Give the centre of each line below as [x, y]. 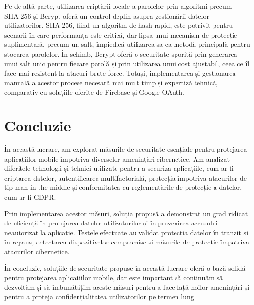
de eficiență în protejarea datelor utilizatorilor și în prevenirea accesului [111, 223]
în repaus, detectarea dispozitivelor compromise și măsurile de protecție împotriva [127, 242]
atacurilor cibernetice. [37, 251]
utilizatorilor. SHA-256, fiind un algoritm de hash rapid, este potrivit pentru [118, 25]
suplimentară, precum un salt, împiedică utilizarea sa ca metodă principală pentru [127, 44]
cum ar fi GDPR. [30, 197]
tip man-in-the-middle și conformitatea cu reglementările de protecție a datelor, [123, 187]
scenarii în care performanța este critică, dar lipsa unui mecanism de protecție [121, 34]
